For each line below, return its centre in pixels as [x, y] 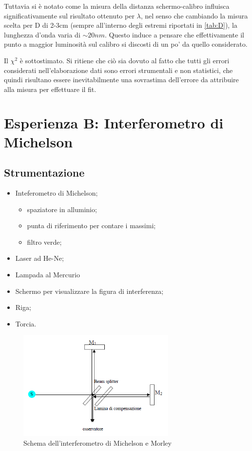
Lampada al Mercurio [48, 275]
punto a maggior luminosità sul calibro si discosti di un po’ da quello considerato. [126, 44]
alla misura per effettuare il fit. [50, 89]
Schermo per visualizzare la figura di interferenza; [89, 291]
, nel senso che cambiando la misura [194, 15]
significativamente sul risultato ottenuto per [69, 15]
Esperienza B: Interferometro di [114, 122]
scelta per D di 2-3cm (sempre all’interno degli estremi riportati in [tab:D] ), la [121, 25]
